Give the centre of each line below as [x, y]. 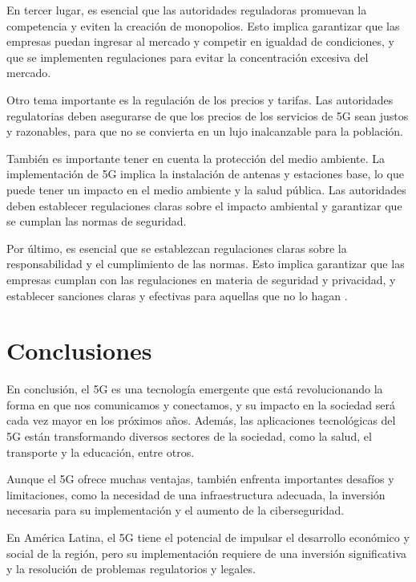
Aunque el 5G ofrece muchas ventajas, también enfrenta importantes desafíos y [200, 479]
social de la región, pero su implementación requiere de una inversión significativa [207, 553]
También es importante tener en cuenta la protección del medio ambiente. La [196, 158]
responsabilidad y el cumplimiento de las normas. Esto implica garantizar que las [206, 264]
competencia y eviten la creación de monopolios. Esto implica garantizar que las [203, 25]
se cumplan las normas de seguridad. [97, 221]
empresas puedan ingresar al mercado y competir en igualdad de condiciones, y [200, 41]
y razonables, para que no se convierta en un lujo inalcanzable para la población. [205, 131]
